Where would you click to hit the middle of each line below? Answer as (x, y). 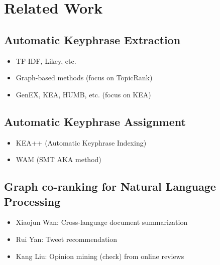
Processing (32, 201)
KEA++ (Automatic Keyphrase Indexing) (81, 142)
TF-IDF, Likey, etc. (46, 60)
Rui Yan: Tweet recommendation (67, 239)
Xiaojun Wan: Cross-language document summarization (102, 222)
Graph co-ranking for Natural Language (110, 186)
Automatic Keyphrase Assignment (95, 121)
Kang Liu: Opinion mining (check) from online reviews (100, 256)
